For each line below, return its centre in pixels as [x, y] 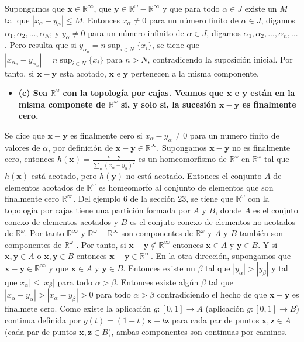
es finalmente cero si [106, 135]
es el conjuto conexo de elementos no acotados [213, 221]
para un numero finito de [234, 135]
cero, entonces [30, 159]
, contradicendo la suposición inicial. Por [220, 59]
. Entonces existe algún [157, 281]
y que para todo [191, 8]
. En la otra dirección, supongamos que [221, 256]
